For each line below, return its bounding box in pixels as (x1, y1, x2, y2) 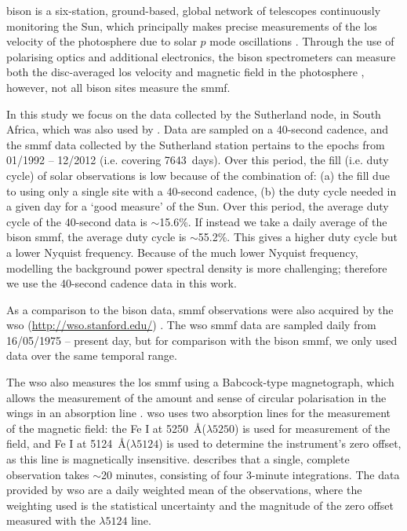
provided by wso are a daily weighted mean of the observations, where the (6, 482, 362, 498)
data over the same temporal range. (6, 347, 177, 364)
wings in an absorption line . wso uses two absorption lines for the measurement (6, 405, 391, 421)
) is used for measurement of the (234, 419, 391, 436)
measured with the (6, 512, 96, 529)
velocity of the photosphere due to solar (6, 33, 197, 49)
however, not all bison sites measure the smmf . (6, 79, 231, 95)
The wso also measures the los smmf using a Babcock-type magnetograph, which (6, 374, 394, 390)
